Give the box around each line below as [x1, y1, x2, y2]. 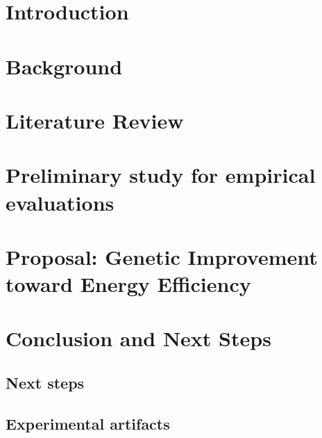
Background [6, 51, 123, 80]
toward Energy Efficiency [6, 270, 251, 298]
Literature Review [6, 106, 184, 134]
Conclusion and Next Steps [6, 324, 271, 352]
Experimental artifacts [6, 412, 170, 434]
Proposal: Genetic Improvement [6, 242, 318, 270]
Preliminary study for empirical [6, 161, 316, 189]
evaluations [6, 188, 115, 216]
